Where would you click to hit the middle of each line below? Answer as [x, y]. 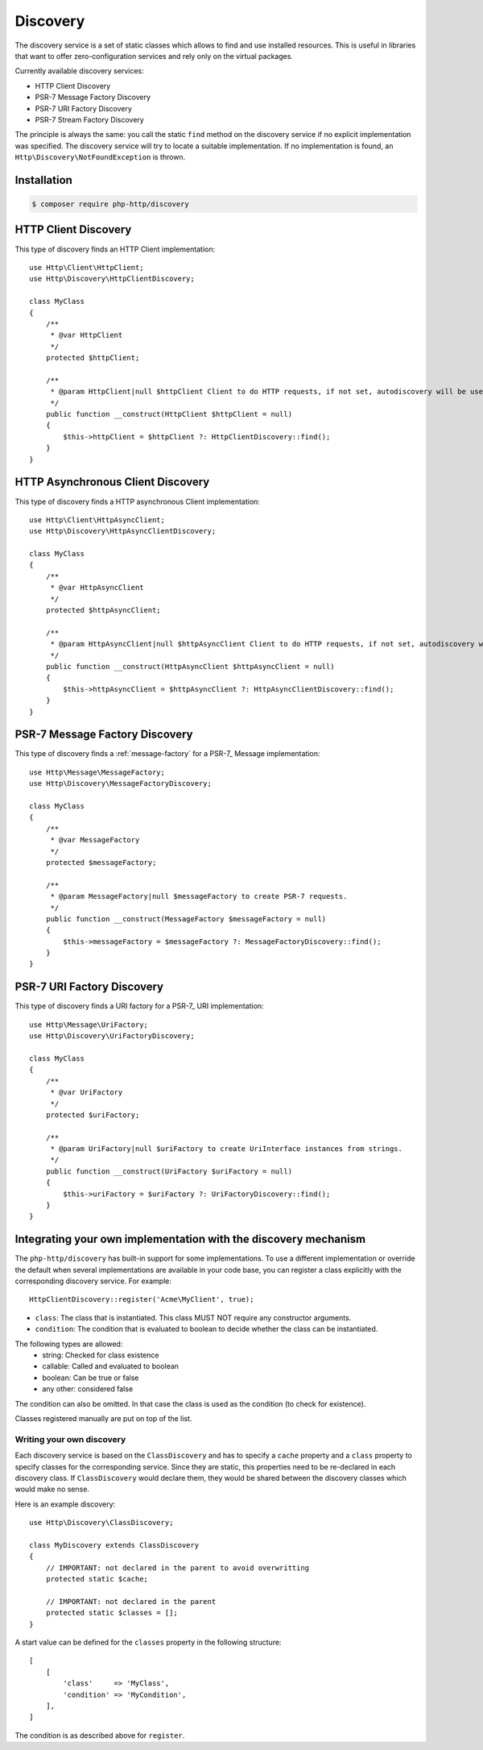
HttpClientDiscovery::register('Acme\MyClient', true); [142, 1299]
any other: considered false [88, 1389]
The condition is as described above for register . [100, 1735]
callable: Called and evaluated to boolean [111, 1366]
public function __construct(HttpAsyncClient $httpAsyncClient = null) [190, 666]
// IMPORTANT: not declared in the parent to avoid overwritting [178, 1567]
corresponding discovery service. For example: [93, 1281]
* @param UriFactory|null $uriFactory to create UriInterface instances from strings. [226, 1149]
